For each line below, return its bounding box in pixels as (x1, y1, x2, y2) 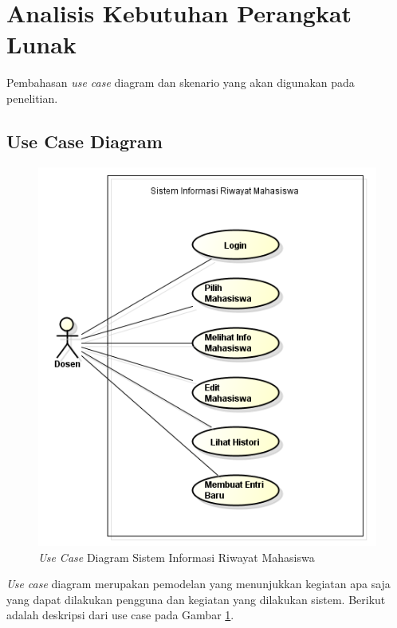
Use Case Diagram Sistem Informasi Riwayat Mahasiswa (38, 548, 315, 565)
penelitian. (6, 89, 58, 106)
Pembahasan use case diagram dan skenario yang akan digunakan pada (6, 74, 355, 91)
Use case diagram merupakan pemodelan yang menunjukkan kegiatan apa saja (6, 575, 391, 592)
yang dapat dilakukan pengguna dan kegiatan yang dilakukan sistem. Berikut (6, 591, 386, 607)
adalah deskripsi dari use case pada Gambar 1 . (6, 606, 234, 623)
